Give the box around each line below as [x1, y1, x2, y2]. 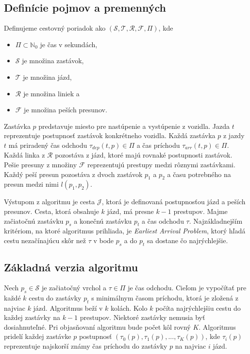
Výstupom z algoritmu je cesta [4, 196, 95, 207]
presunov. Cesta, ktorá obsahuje [4, 206, 99, 216]
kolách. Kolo [111, 302, 148, 313]
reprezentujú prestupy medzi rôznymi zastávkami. [87, 159, 235, 169]
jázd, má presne [107, 206, 154, 216]
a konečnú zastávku [74, 215, 132, 226]
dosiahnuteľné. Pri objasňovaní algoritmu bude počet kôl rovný [4, 321, 191, 332]
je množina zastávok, [22, 55, 84, 66]
